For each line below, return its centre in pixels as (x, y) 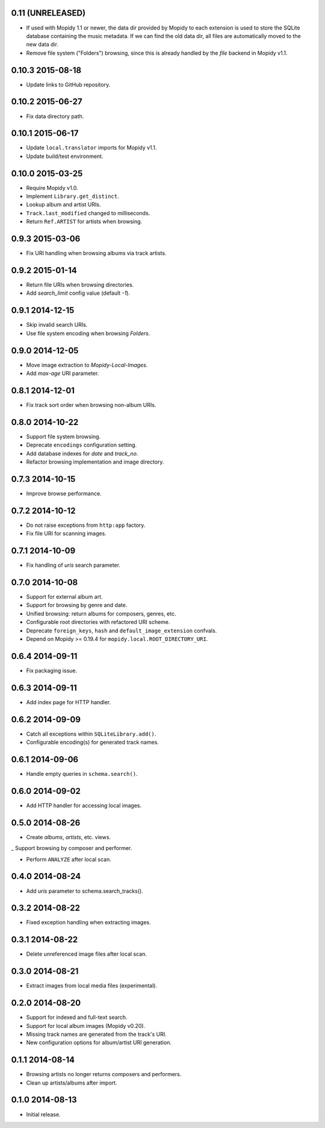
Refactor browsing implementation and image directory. (95, 462)
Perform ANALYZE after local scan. (69, 859)
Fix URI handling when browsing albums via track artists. (96, 253)
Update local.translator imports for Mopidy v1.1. (91, 148)
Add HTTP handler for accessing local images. (84, 805)
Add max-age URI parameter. (63, 373)
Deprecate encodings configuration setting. (82, 445)
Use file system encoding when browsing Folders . (88, 333)
